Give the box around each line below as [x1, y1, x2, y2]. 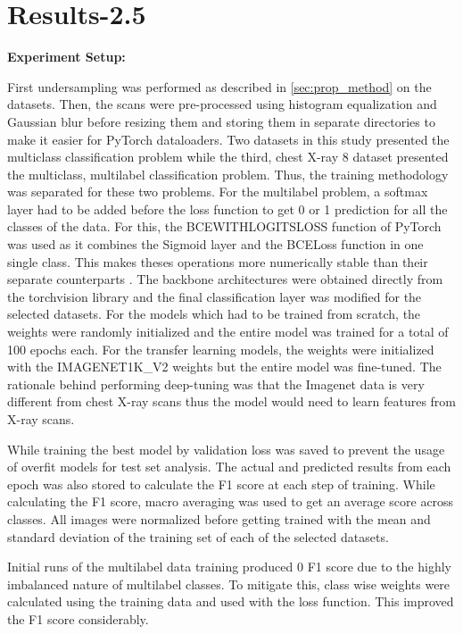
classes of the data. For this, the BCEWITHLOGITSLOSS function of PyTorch [7, 217, 442, 236]
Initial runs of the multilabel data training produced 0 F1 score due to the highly [7, 557, 451, 576]
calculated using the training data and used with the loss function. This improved [7, 592, 454, 611]
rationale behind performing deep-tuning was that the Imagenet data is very [7, 374, 425, 393]
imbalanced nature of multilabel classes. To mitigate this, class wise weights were [7, 574, 451, 593]
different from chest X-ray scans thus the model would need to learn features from [7, 392, 457, 411]
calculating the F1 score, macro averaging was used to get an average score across [7, 492, 454, 511]
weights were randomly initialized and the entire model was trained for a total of [7, 322, 449, 341]
